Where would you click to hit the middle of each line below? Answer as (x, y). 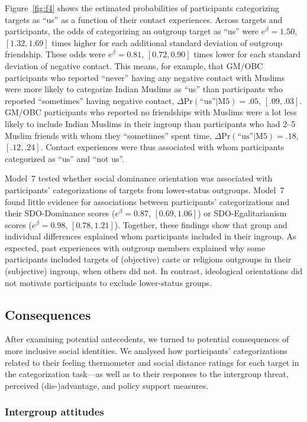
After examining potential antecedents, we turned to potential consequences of (147, 339)
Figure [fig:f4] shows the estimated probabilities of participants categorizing (142, 8)
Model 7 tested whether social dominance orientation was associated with (139, 178)
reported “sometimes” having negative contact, (90, 100)
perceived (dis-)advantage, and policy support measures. (107, 385)
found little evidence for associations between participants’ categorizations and (147, 201)
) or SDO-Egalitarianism (242, 213)
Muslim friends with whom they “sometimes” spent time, (108, 135)
